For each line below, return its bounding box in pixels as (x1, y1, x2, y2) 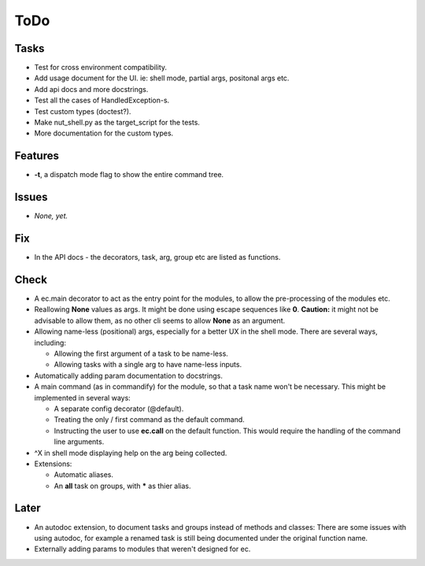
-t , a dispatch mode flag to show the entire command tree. (34, 170, 224, 179)
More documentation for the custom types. (34, 128, 174, 138)
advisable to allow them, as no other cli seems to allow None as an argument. (34, 316, 286, 325)
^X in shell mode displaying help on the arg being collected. (34, 448, 227, 457)
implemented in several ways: (34, 393, 131, 402)
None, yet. (34, 211, 68, 220)
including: (34, 338, 67, 347)
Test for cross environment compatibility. (34, 63, 168, 72)
